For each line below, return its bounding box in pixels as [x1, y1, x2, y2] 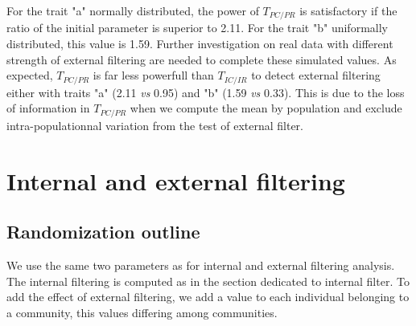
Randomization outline [6, 219, 200, 244]
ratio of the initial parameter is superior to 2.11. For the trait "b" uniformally [6, 19, 388, 36]
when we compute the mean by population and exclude [130, 100, 402, 116]
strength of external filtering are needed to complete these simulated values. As [6, 51, 397, 67]
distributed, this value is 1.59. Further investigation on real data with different [6, 35, 393, 52]
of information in [6, 100, 90, 116]
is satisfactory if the [299, 2, 397, 18]
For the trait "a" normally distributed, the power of [6, 2, 259, 18]
